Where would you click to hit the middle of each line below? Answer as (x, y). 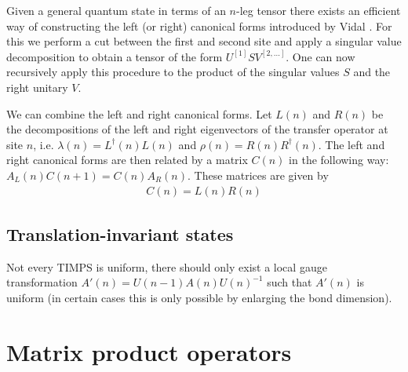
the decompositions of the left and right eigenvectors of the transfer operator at (197, 129)
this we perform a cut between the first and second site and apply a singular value (204, 41)
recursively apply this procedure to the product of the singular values (173, 72)
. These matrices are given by (258, 175)
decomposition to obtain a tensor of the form (115, 56)
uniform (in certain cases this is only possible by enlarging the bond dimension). (199, 297)
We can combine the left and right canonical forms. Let (139, 113)
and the (372, 72)
